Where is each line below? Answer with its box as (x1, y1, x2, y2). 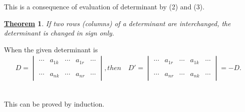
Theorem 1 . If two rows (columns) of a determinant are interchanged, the (4, 18, 231, 28)
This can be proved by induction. (4, 99, 105, 109)
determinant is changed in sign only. (4, 28, 115, 38)
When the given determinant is (4, 44, 98, 54)
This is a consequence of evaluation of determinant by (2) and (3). (4, 1, 204, 11)
